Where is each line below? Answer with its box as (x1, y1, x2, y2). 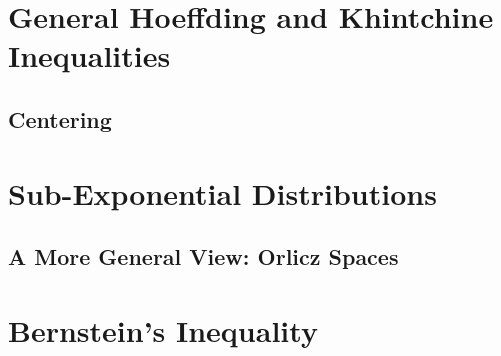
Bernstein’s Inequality (8, 309, 318, 350)
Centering (8, 103, 112, 134)
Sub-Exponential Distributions (8, 172, 437, 213)
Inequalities (8, 35, 171, 76)
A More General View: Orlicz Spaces (8, 241, 399, 272)
